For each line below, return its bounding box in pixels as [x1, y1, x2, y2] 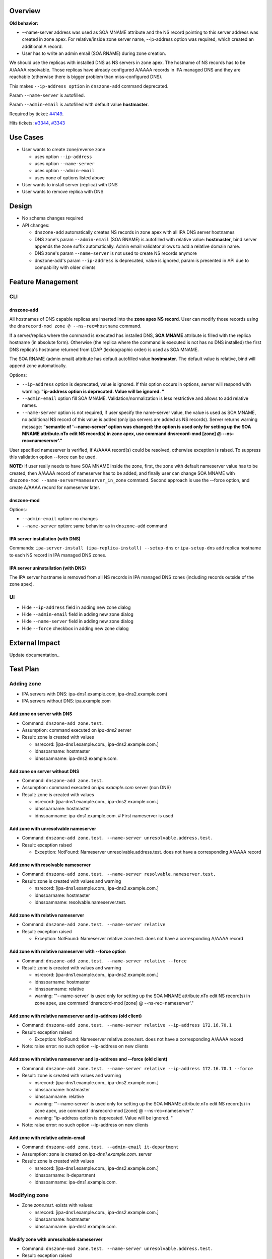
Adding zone [9, 680, 41, 687]
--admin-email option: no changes [22, 516, 98, 522]
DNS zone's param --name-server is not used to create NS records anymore [34, 250, 197, 256]
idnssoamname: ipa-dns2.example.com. [34, 755, 118, 761]
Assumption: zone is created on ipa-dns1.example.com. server [22, 1151, 152, 1157]
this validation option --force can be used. [9, 454, 97, 460]
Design [9, 202, 32, 211]
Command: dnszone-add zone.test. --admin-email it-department [22, 1144, 179, 1150]
